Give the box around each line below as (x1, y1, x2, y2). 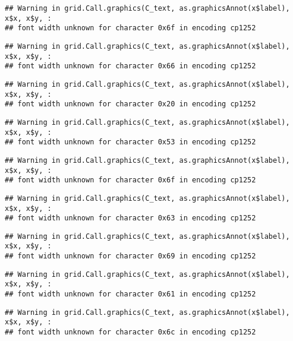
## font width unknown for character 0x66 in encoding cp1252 (5, 62, 256, 71)
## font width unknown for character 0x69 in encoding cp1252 (5, 252, 256, 261)
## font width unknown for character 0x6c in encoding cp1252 (5, 328, 256, 337)
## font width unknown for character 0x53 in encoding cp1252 (5, 138, 256, 147)
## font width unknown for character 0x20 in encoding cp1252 (5, 100, 256, 109)
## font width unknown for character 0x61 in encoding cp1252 (5, 290, 256, 299)
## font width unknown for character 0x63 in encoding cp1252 (5, 214, 256, 223)
